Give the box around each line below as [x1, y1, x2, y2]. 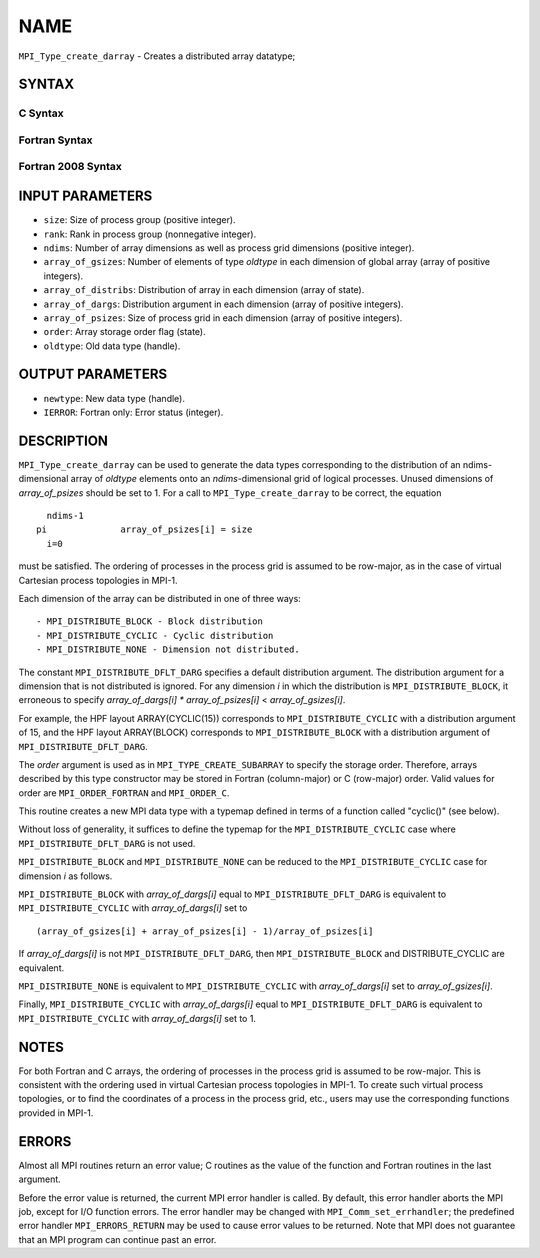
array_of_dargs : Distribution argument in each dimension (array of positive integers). [43, 298, 404, 310]
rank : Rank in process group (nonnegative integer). [43, 228, 257, 240]
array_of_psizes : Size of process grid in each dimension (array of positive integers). [43, 311, 403, 324]
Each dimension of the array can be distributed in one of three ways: [18, 593, 302, 604]
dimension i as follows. [18, 870, 113, 882]
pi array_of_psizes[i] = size [36, 524, 253, 535]
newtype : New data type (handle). [43, 392, 185, 404]
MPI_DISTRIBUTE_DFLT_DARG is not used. [18, 837, 196, 849]
